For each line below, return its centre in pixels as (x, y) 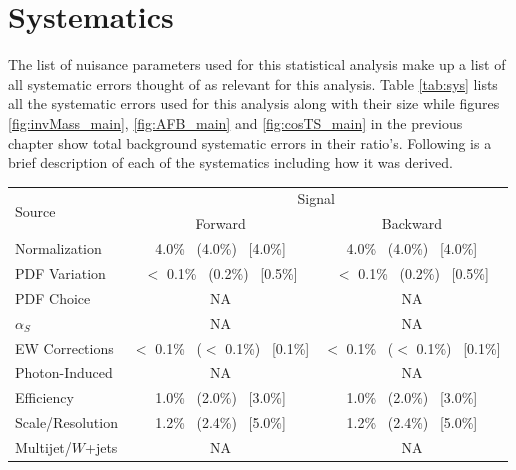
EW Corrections (64, 347)
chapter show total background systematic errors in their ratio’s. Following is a (250, 142)
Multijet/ (43, 446)
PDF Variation (60, 272)
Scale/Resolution (66, 422)
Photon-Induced (64, 372)
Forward (220, 223)
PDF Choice (53, 297)
